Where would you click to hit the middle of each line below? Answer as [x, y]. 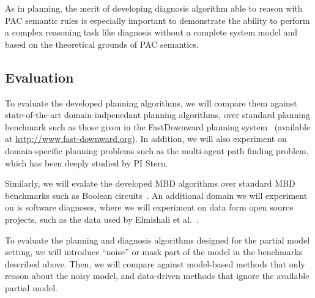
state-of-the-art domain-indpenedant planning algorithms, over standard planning [158, 115]
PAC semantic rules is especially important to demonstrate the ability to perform [157, 20]
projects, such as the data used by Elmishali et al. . [102, 219]
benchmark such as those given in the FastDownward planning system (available [158, 126]
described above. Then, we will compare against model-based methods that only [155, 263]
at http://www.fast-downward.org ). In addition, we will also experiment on [146, 139]
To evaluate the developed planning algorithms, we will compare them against [151, 102]
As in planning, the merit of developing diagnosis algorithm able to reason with [154, 8]
